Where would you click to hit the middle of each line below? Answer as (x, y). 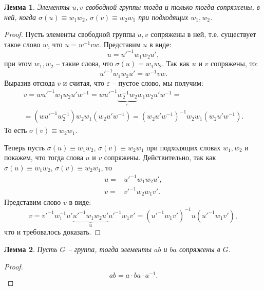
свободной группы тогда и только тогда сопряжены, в (173, 7)
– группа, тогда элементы (110, 249)
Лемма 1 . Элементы (37, 7)
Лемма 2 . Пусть (31, 249)
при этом (18, 63)
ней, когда (20, 17)
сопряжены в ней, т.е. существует (203, 34)
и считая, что (83, 82)
